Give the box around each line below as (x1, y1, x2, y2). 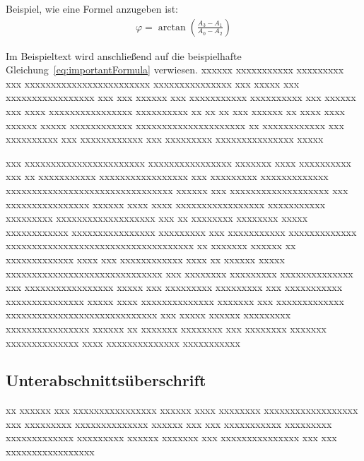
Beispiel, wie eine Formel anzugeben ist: (6, 1, 179, 16)
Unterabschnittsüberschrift (6, 369, 206, 391)
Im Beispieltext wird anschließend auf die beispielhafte (6, 48, 242, 63)
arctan (158, 22, 186, 32)
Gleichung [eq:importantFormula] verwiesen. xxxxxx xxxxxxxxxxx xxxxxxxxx (6, 62, 344, 77)
